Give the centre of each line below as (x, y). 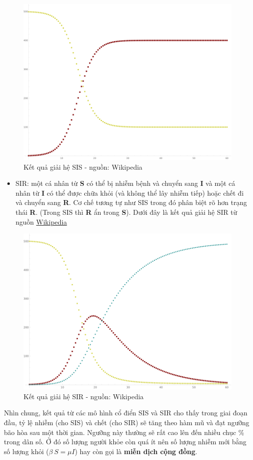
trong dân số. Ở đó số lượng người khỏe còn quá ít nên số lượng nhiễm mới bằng (125, 442)
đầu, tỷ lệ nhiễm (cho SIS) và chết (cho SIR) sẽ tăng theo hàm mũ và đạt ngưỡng (127, 422)
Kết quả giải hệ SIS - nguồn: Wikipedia (83, 166)
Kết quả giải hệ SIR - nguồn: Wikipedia (84, 396)
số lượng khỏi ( (26, 451)
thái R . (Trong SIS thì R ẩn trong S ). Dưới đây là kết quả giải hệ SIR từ (126, 212)
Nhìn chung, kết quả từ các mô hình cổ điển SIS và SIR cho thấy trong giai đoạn (126, 413)
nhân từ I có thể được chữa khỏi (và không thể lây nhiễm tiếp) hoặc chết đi (129, 192)
